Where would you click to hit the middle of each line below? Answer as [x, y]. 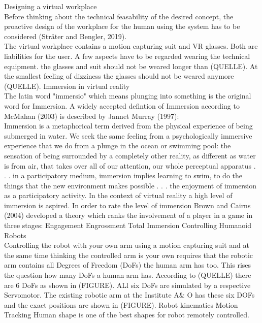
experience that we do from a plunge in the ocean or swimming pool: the [118, 146]
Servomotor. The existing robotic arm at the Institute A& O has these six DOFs [129, 295]
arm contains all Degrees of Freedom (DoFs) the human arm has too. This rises [128, 265]
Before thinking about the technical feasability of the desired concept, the [119, 16]
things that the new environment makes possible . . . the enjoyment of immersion [130, 185]
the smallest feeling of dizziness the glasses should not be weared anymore [119, 76]
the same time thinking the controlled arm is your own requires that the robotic [129, 255]
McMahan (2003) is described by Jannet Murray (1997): [92, 116]
